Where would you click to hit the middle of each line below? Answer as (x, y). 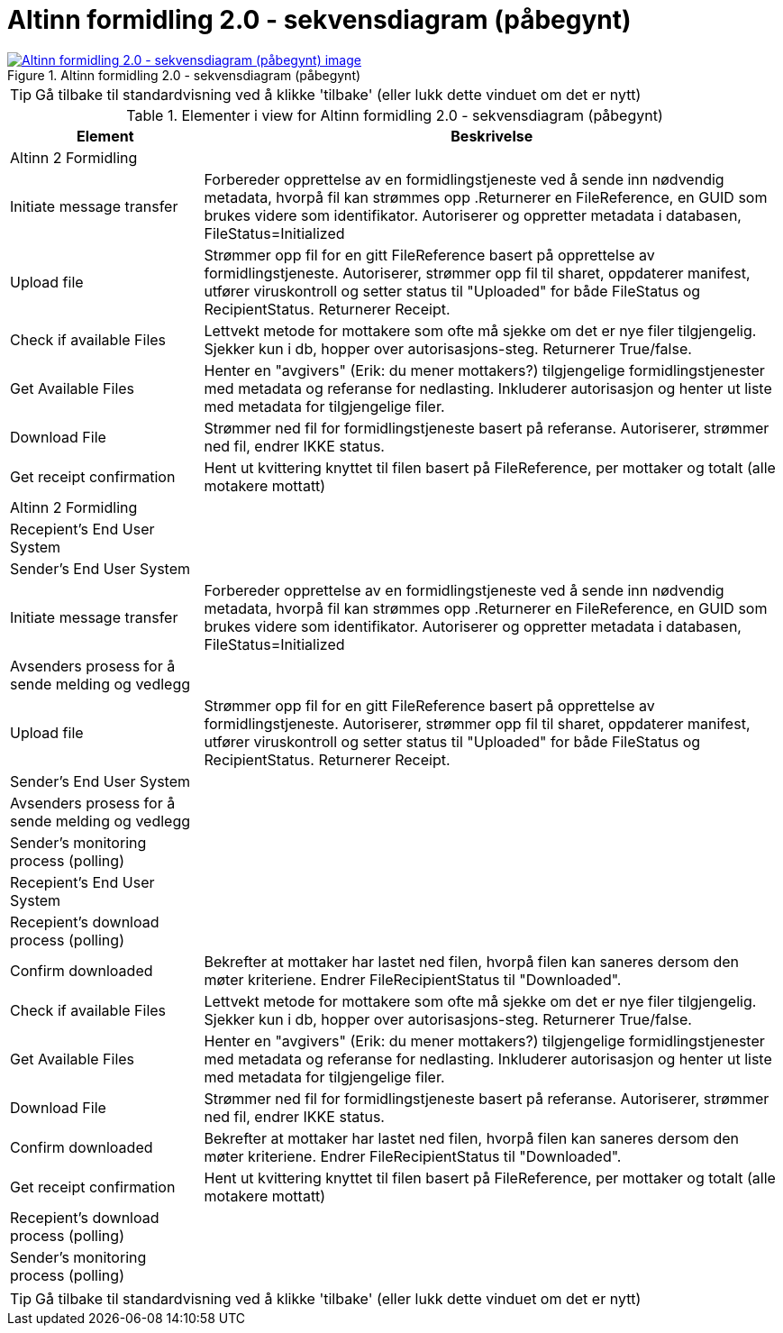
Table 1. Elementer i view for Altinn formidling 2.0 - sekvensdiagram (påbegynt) (395, 115)
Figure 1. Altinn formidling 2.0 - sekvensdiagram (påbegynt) (184, 75)
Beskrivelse (492, 136)
